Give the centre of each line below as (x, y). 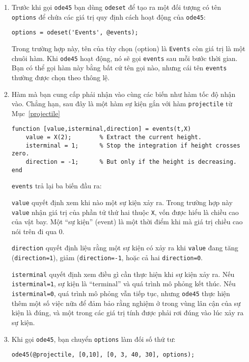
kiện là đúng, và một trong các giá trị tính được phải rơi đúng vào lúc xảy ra (127, 313)
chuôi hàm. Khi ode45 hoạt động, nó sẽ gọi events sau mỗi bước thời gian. (124, 58)
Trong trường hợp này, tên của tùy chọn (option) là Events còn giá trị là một (128, 48)
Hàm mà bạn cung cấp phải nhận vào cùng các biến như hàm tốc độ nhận (124, 94)
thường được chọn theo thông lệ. (60, 77)
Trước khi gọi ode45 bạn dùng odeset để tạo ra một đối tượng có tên (116, 7)
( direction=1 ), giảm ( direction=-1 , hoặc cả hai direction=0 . (107, 257)
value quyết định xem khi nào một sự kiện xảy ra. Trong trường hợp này (122, 202)
